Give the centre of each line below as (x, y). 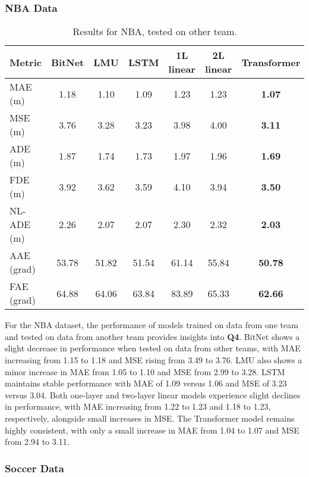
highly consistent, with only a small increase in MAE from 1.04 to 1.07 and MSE (152, 430)
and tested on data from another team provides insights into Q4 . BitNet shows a (152, 336)
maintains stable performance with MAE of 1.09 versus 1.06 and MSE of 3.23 (146, 383)
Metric (26, 62)
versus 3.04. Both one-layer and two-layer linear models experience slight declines (153, 395)
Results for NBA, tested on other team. (155, 32)
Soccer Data (34, 468)
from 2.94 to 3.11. (37, 442)
